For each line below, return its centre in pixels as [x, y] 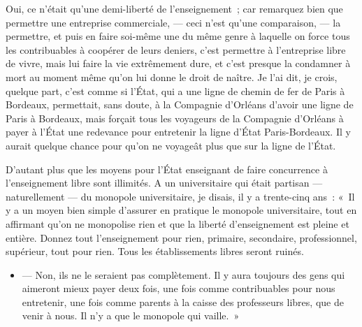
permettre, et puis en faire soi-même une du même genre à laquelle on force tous [178, 36]
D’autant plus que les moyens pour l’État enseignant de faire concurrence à [167, 169]
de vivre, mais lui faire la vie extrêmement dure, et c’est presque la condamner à [178, 63]
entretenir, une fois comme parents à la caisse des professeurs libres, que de [183, 301]
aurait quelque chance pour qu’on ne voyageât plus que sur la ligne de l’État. [171, 145]
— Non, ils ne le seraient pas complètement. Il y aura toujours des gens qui [183, 274]
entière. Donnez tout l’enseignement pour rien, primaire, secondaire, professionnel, [181, 237]
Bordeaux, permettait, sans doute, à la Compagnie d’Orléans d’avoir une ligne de [180, 104]
